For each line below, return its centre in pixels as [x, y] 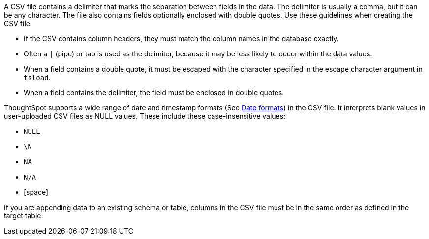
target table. [24, 216]
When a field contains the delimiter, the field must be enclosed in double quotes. [154, 93]
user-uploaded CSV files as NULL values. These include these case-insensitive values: [145, 116]
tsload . [37, 77]
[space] [36, 192]
